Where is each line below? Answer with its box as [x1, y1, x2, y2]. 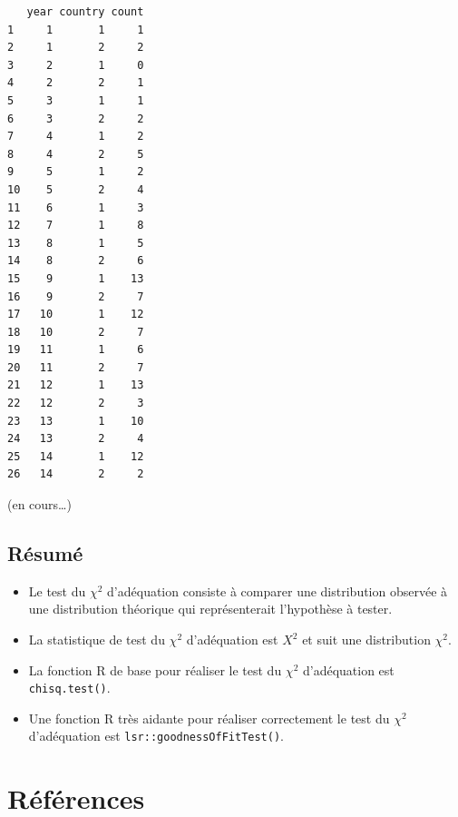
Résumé [7, 539, 83, 567]
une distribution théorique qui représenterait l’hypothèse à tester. [28, 599, 393, 618]
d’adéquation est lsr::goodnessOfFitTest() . [28, 726, 284, 745]
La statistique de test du [28, 630, 165, 649]
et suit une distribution [302, 630, 431, 649]
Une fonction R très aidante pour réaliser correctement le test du [28, 708, 390, 727]
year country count [26, 5, 144, 18]
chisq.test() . [28, 678, 111, 697]
